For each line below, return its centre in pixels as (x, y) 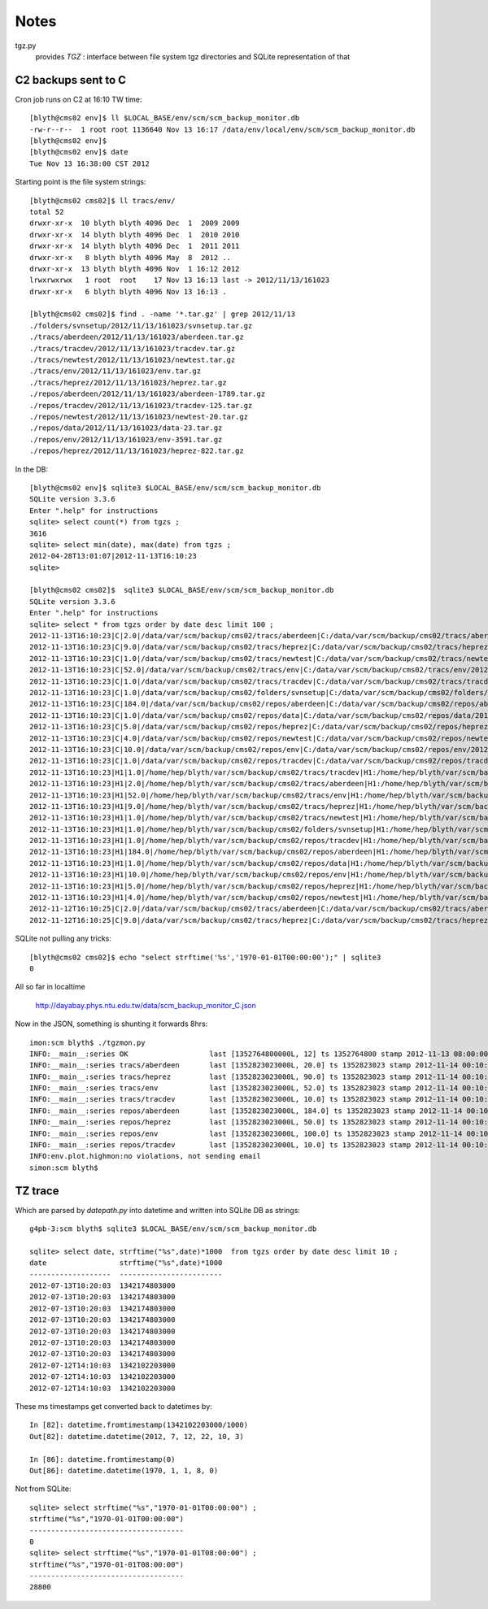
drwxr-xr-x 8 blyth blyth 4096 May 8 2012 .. (131, 257)
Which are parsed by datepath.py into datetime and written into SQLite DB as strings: (158, 1210)
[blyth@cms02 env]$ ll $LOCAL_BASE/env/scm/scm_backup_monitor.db (165, 118)
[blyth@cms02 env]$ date (79, 152)
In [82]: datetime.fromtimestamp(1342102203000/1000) (139, 1425)
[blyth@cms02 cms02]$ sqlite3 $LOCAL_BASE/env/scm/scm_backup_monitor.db (182, 590)
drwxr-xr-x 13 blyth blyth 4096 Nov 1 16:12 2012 (135, 269)
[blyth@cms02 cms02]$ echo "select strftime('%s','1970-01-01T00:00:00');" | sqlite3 (205, 957)
